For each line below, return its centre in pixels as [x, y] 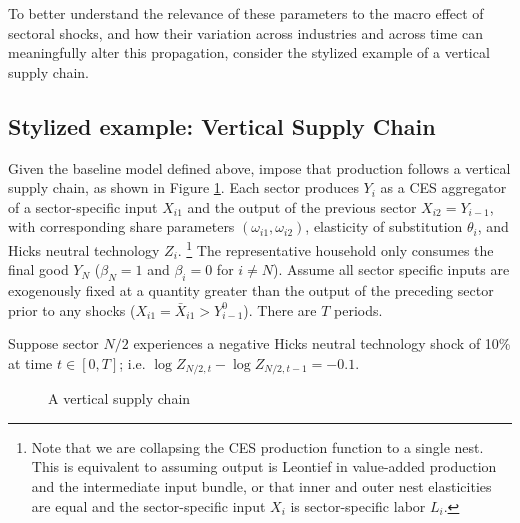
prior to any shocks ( [72, 309]
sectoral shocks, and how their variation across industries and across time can [245, 32]
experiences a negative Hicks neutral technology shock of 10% [322, 343]
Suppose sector [53, 343]
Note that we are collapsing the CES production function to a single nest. [257, 446]
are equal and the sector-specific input [148, 505]
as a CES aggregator [443, 187]
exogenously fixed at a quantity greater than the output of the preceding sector [251, 290]
